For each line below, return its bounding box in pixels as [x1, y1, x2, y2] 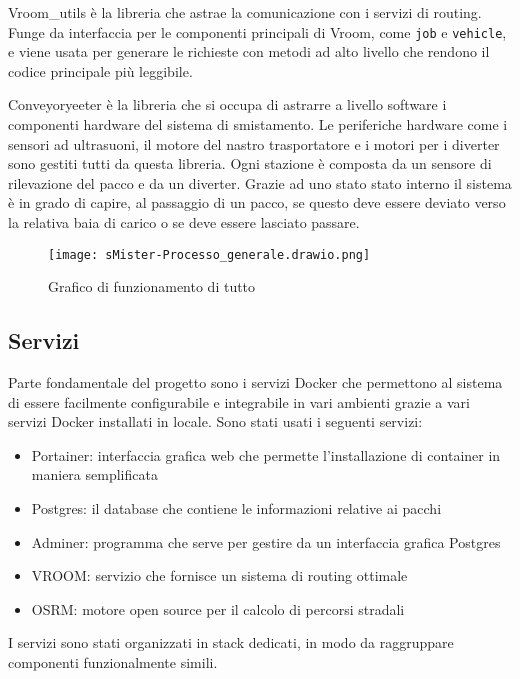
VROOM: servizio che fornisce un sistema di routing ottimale [31, 565, 408, 586]
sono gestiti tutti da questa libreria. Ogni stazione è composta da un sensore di [8, 153, 492, 174]
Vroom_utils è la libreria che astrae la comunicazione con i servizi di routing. [8, 2, 482, 22]
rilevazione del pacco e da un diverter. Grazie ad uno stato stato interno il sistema [8, 172, 512, 193]
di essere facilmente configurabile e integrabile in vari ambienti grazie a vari [8, 391, 470, 412]
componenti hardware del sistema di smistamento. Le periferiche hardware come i [8, 114, 508, 135]
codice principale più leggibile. [8, 60, 193, 81]
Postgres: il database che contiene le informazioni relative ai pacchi [31, 498, 442, 519]
